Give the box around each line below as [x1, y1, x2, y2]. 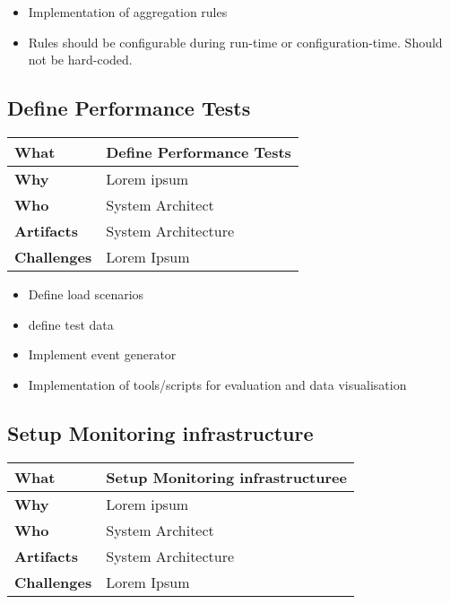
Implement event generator [28, 345, 177, 364]
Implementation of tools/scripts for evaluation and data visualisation [28, 375, 407, 393]
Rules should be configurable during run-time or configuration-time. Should [28, 32, 443, 51]
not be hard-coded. [28, 50, 133, 69]
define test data [28, 315, 114, 333]
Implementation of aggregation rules [28, 3, 228, 21]
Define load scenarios [28, 284, 144, 303]
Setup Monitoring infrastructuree [106, 466, 347, 488]
